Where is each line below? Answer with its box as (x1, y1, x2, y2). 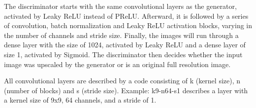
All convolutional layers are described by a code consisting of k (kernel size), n (4, 75, 241, 86)
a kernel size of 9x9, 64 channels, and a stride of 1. (4, 95, 157, 105)
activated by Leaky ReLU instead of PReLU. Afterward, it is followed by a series (4, 10, 249, 21)
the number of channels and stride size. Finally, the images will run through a (4, 30, 239, 40)
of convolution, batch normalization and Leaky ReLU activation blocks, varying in (4, 20, 252, 31)
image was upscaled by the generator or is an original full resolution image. (4, 59, 231, 69)
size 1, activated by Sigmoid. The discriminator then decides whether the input (4, 49, 243, 59)
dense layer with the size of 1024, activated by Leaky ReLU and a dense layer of (4, 39, 246, 50)
